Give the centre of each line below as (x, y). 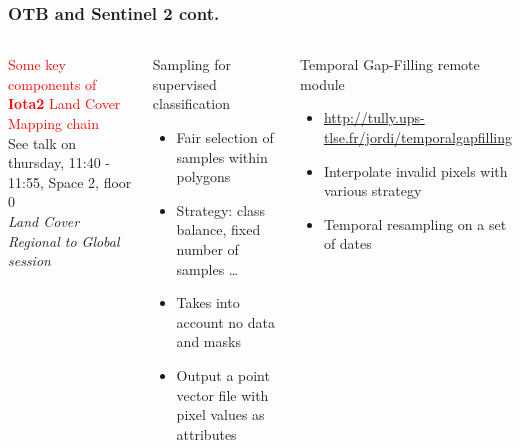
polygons (203, 176)
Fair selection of (225, 137)
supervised (184, 83)
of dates (347, 243)
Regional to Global (64, 240)
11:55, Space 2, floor (70, 181)
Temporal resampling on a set (415, 223)
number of (207, 248)
